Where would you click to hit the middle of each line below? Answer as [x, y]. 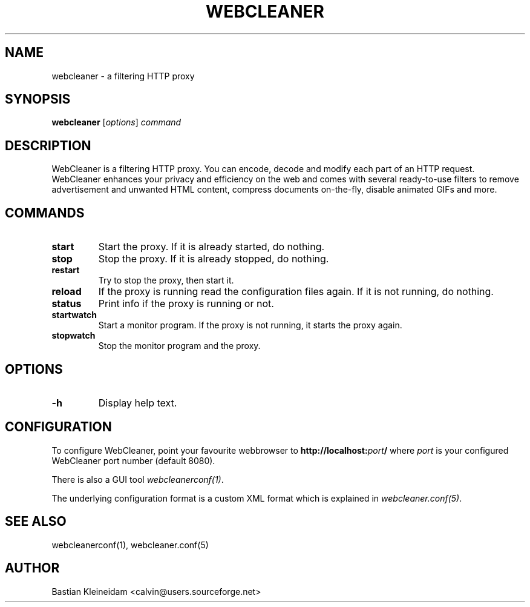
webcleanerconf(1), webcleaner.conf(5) [130, 545]
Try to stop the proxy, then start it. [166, 280]
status [67, 304]
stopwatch [74, 336]
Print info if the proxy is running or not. [186, 304]
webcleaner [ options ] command [116, 122]
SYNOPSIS [38, 99]
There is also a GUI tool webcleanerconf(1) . [138, 479]
